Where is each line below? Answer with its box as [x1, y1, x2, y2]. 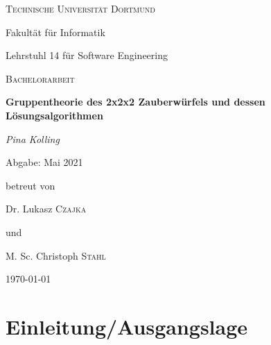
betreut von [6, 178, 55, 192]
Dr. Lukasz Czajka [6, 201, 87, 216]
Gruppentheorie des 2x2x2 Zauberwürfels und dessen [6, 94, 265, 109]
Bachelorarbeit [6, 71, 75, 85]
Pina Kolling [6, 131, 60, 146]
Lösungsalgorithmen [6, 108, 103, 122]
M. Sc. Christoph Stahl [6, 248, 106, 262]
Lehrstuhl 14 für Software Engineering [6, 48, 168, 62]
